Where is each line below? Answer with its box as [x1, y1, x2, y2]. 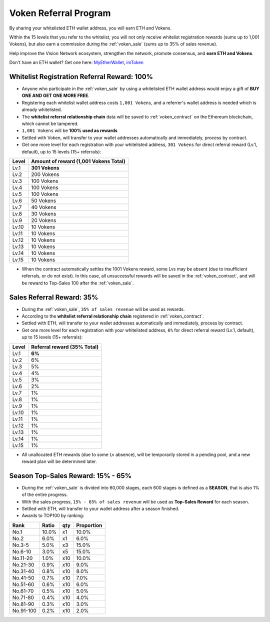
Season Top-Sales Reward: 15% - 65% [9, 471, 132, 480]
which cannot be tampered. [21, 120, 78, 126]
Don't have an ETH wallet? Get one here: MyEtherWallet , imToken [9, 59, 144, 65]
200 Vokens [30, 170, 59, 177]
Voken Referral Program [9, 7, 111, 18]
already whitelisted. [21, 106, 62, 112]
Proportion [75, 521, 102, 528]
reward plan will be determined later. [21, 458, 97, 464]
